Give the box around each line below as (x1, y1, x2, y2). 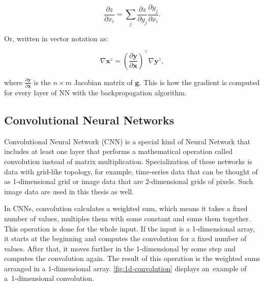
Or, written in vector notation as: (4, 33, 108, 43)
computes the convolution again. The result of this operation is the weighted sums (4, 253, 260, 264)
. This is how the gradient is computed (139, 76, 260, 87)
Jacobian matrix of (74, 76, 133, 87)
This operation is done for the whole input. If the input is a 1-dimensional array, (4, 223, 255, 234)
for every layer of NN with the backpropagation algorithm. (4, 87, 187, 97)
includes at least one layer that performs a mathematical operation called (4, 146, 233, 157)
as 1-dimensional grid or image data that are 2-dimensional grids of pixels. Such (4, 176, 253, 187)
